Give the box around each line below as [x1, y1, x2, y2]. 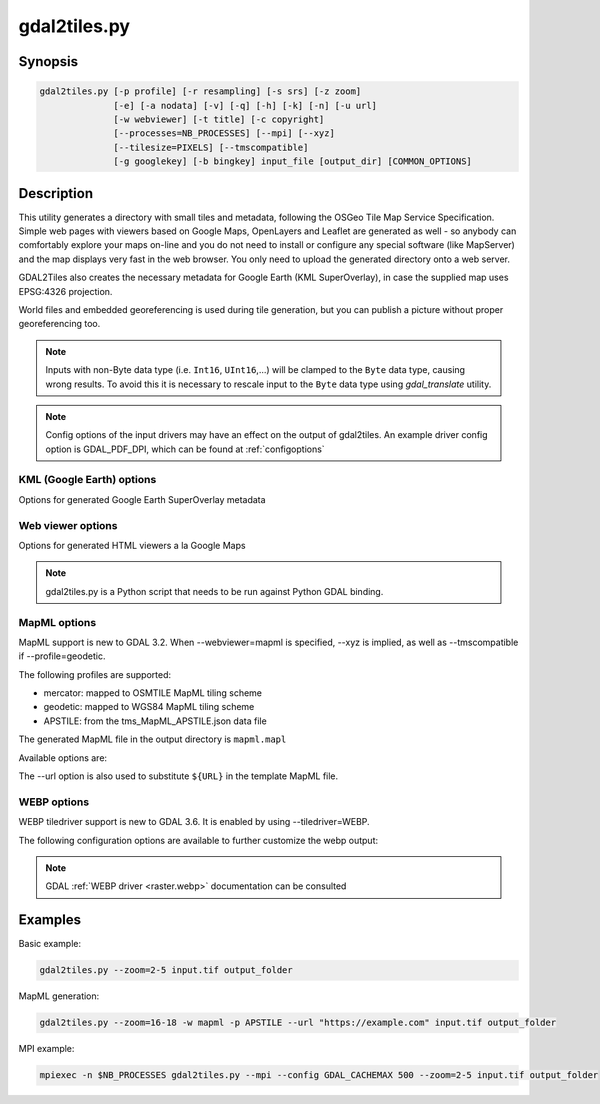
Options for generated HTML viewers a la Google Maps [18, 539, 246, 551]
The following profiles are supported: [18, 668, 172, 680]
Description [18, 185, 94, 202]
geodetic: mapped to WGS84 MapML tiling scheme [43, 701, 255, 713]
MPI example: [18, 1043, 75, 1055]
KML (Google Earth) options [18, 473, 157, 487]
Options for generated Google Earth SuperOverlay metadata [18, 493, 266, 505]
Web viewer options [18, 518, 118, 532]
